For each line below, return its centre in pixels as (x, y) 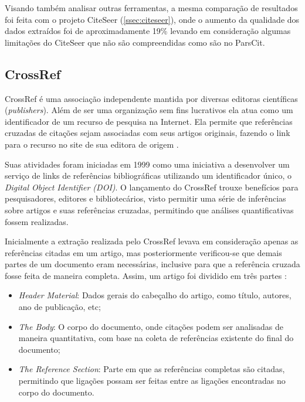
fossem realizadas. (37, 221)
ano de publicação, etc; (60, 307)
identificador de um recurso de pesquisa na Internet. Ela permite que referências (149, 121)
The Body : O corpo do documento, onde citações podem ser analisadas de (151, 326)
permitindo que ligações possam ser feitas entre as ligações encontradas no (152, 381)
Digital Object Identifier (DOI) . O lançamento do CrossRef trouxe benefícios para (152, 187)
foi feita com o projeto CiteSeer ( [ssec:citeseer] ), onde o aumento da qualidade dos (152, 19)
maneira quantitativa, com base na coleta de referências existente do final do (156, 338)
